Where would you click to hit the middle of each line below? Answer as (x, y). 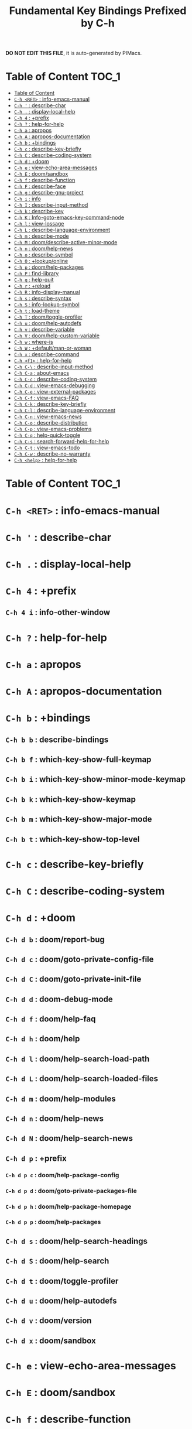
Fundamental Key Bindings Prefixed (98, 11)
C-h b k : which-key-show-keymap (71, 799)
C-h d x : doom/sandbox (51, 1340)
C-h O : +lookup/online (41, 261)
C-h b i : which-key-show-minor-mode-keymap (95, 779)
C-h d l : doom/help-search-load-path (78, 1059)
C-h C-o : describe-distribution (51, 423)
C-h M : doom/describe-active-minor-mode (66, 242)
